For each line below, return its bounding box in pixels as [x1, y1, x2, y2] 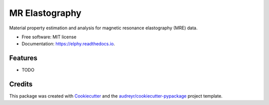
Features [9, 54, 37, 62]
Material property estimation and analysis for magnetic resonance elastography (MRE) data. [9, 25, 198, 31]
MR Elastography [9, 7, 82, 18]
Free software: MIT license [21, 34, 77, 40]
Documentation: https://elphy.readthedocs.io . [21, 41, 115, 47]
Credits [9, 80, 33, 89]
